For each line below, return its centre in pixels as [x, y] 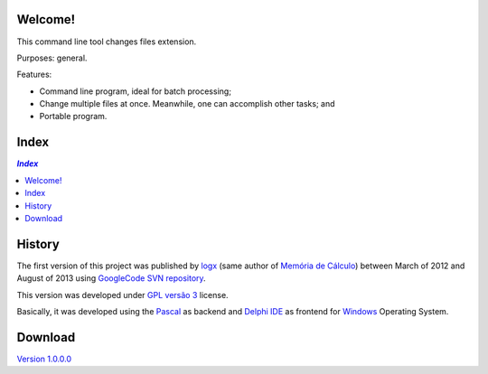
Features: [34, 75]
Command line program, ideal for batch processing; [136, 91]
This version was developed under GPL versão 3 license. [123, 295]
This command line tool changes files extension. [107, 42]
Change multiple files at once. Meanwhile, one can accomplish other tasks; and [187, 104]
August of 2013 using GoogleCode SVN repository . [112, 278]
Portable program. [73, 117]
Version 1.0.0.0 [44, 359]
